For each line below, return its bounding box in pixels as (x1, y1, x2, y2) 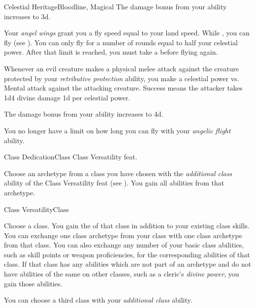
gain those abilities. (4, 278, 63, 288)
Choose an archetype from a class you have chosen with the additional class (4, 168, 232, 178)
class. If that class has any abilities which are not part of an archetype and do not (4, 259, 252, 269)
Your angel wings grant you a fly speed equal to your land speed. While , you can (4, 28, 250, 38)
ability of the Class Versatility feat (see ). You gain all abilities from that (4, 178, 224, 188)
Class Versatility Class (4, 204, 69, 214)
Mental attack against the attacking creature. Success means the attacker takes (4, 83, 243, 93)
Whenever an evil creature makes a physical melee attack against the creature (4, 63, 239, 73)
